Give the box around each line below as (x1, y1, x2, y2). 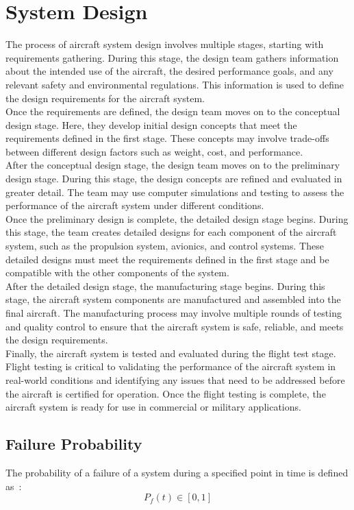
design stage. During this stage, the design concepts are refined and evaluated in (5, 171, 342, 186)
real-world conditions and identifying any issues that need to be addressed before (5, 372, 345, 387)
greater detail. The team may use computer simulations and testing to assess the (5, 184, 344, 199)
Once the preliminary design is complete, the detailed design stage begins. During (5, 211, 349, 226)
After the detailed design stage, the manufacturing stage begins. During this (5, 278, 325, 293)
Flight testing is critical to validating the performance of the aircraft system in (5, 359, 336, 374)
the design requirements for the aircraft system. (5, 90, 205, 105)
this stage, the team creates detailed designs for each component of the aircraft (5, 225, 337, 239)
